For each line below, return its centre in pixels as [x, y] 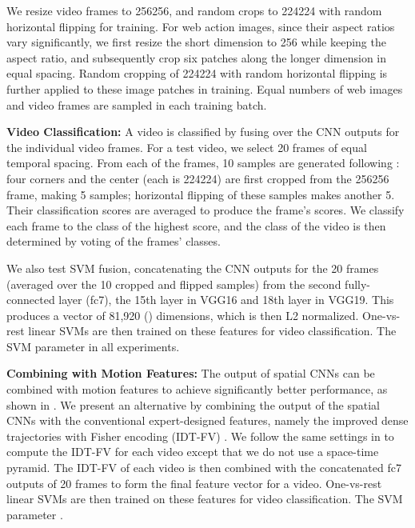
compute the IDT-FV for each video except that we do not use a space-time [193, 452]
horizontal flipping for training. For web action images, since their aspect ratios [201, 26]
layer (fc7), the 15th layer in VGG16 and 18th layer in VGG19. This [226, 300]
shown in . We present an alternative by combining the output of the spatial [194, 404]
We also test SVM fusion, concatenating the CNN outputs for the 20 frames [193, 268]
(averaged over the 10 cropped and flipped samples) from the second [174, 284]
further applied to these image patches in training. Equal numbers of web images [205, 88]
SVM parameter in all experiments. [93, 346]
